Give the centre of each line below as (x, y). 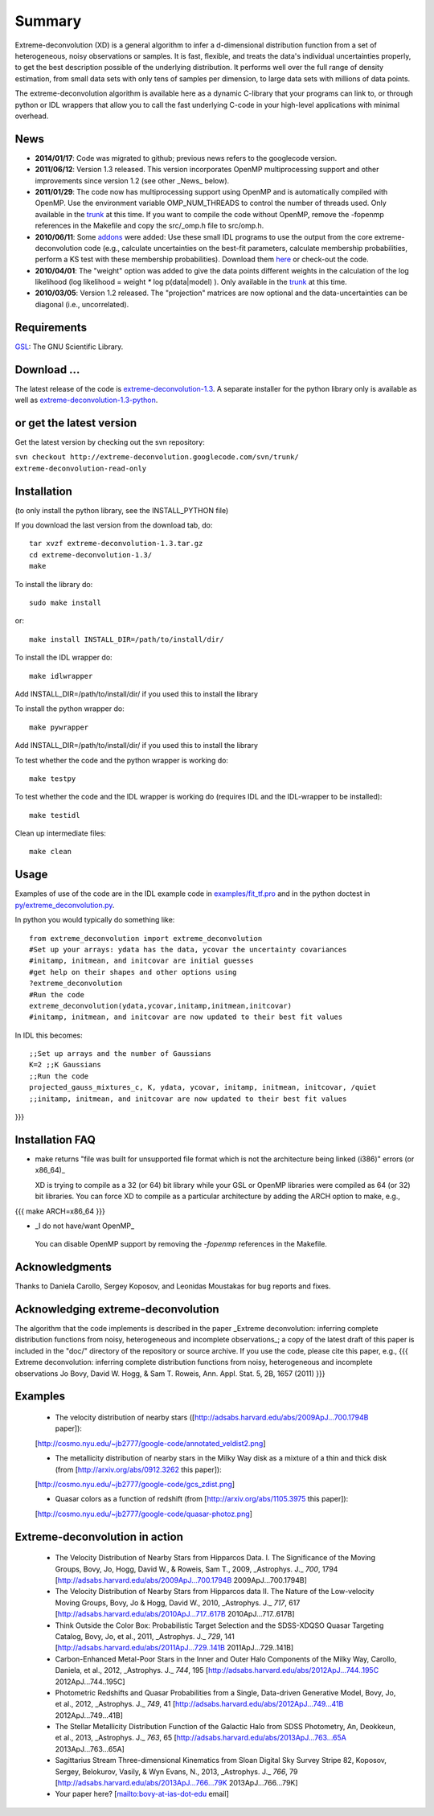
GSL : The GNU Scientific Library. (69, 347)
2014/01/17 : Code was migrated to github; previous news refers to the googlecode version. (186, 158)
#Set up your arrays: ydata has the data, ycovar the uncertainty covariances (188, 949)
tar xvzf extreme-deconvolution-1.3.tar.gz (116, 544)
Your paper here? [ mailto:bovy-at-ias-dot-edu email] (142, 1794)
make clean (51, 852)
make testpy (53, 779)
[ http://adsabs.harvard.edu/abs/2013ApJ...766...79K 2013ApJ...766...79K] (176, 1783)
